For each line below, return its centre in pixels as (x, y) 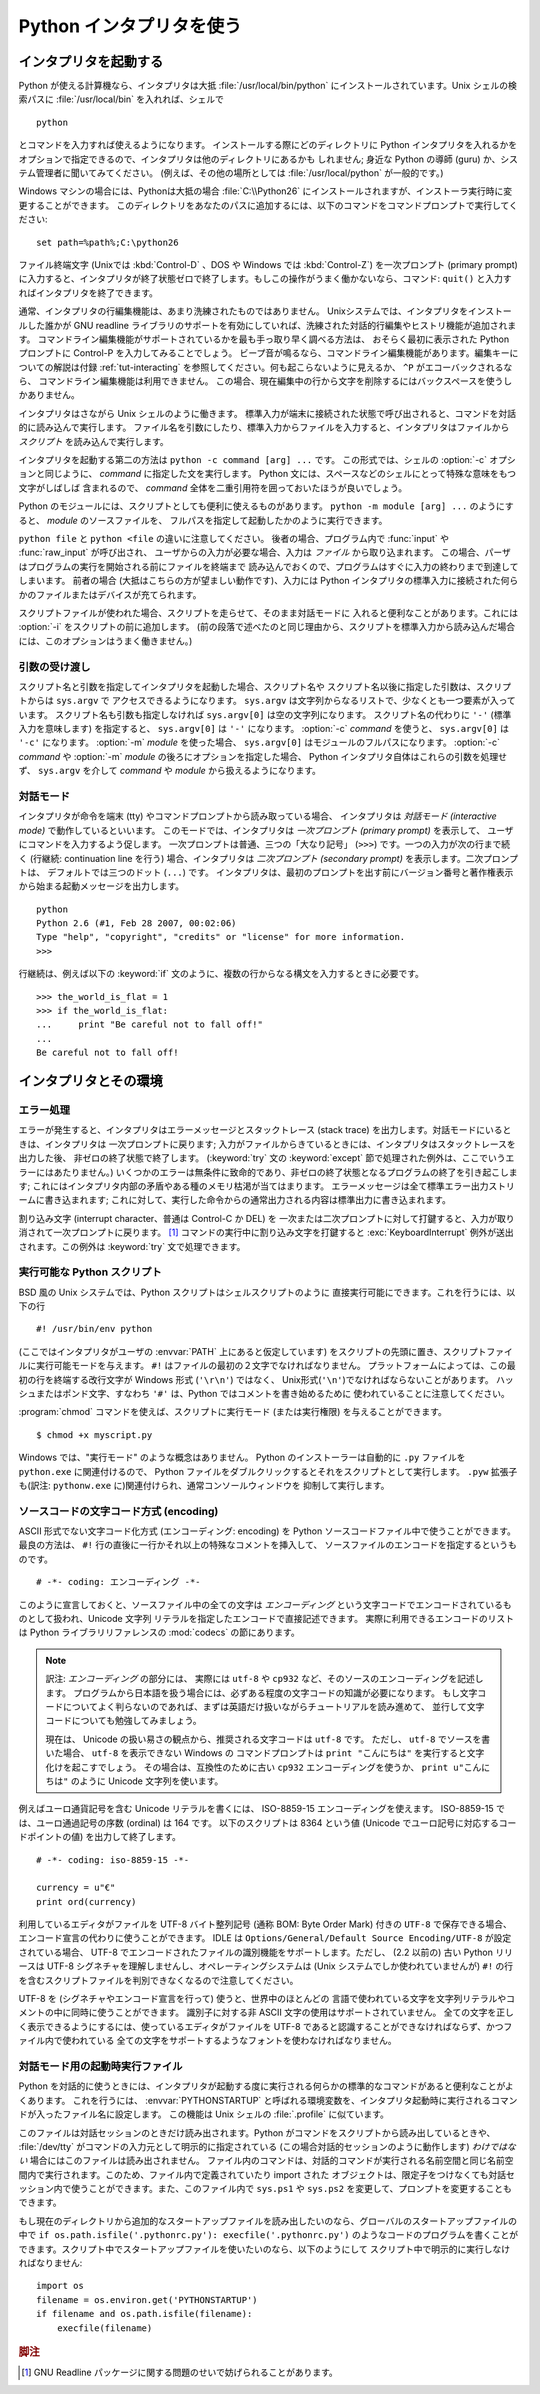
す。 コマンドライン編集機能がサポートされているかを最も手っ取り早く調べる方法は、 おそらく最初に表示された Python (264, 339)
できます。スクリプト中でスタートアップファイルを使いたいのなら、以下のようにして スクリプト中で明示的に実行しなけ (264, 2249)
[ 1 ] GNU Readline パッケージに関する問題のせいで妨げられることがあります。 (180, 2372)
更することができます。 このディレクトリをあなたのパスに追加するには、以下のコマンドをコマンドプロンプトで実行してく (268, 205)
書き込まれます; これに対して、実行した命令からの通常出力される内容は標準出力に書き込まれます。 (248, 1200)
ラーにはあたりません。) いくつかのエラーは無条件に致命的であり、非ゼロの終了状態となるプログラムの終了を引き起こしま (268, 1172)
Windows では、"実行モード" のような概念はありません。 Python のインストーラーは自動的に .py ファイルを (242, 1457)
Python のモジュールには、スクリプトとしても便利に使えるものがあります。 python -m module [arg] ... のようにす (266, 506)
